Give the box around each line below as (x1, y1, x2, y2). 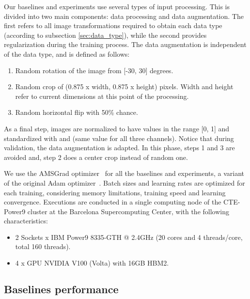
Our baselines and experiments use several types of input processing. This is (4, 1, 230, 11)
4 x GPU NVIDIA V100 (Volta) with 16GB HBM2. (15, 258, 169, 268)
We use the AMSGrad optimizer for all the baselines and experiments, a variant (4, 168, 245, 178)
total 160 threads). (15, 241, 71, 252)
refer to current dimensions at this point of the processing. (15, 91, 189, 101)
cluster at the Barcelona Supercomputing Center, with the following (27, 206, 229, 216)
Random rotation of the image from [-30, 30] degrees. (15, 65, 173, 75)
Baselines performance (4, 282, 119, 297)
